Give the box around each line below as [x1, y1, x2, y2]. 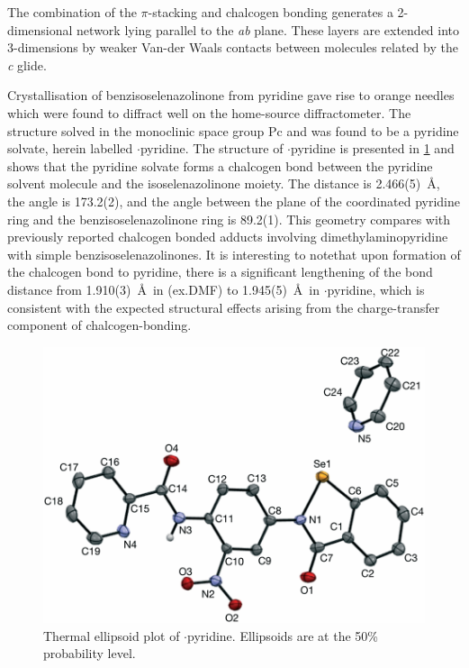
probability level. [43, 644, 136, 663]
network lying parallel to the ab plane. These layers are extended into [77, 20, 460, 39]
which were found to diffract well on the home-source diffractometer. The [7, 103, 411, 122]
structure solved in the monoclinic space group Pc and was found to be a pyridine [7, 121, 459, 140]
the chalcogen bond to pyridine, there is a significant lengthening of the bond [7, 262, 433, 281]
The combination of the [7, 3, 137, 21]
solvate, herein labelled [7, 139, 133, 158]
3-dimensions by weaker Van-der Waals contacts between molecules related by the [7, 38, 458, 57]
